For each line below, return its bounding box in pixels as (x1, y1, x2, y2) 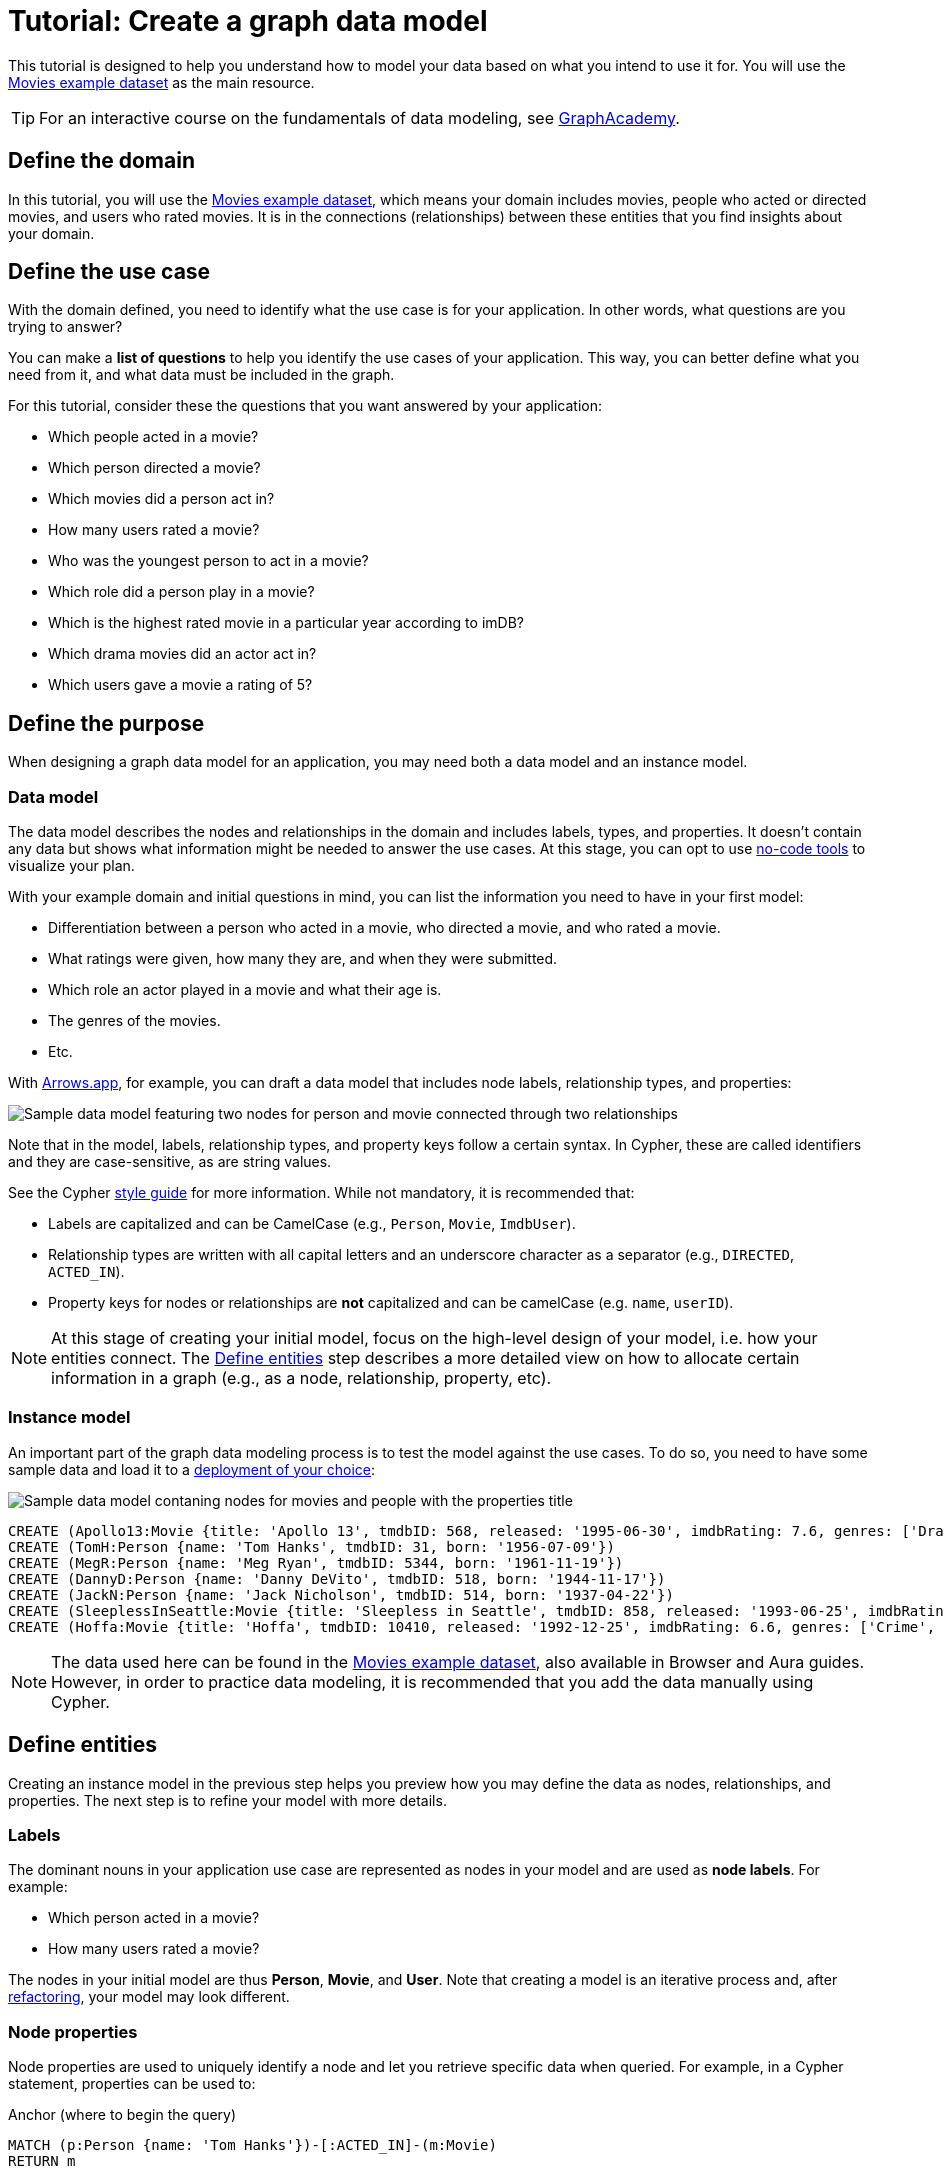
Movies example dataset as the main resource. (8, 73, 315, 91)
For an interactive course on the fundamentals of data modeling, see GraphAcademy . (39, 107, 680, 128)
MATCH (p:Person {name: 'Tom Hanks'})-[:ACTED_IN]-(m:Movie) (8, 2137, 497, 2154)
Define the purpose (8, 710, 205, 736)
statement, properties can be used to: (8, 2075, 256, 2093)
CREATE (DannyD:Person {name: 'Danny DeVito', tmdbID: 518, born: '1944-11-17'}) (8, 1570, 666, 1587)
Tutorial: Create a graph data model (8, 4, 488, 38)
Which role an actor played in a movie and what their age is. (48, 981, 442, 999)
